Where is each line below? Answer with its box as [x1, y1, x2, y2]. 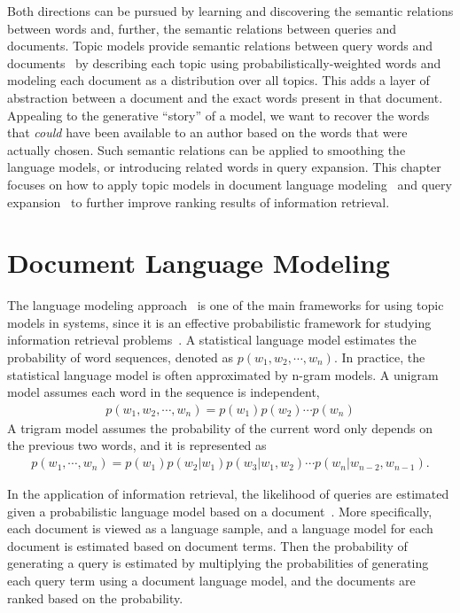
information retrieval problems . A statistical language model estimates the [7, 330, 417, 349]
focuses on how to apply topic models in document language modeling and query [7, 175, 452, 193]
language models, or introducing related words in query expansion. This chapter [7, 158, 441, 176]
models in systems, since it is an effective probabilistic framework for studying [7, 313, 432, 331]
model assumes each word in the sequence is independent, [7, 383, 320, 401]
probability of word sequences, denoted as [7, 348, 234, 367]
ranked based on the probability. [7, 588, 183, 607]
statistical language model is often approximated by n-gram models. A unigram [7, 365, 439, 384]
